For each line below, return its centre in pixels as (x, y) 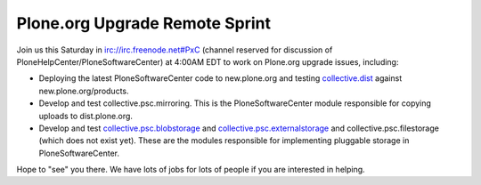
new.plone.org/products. (84, 91)
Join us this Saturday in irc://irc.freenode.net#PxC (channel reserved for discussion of (175, 50)
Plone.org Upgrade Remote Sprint (144, 23)
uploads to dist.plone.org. (86, 116)
